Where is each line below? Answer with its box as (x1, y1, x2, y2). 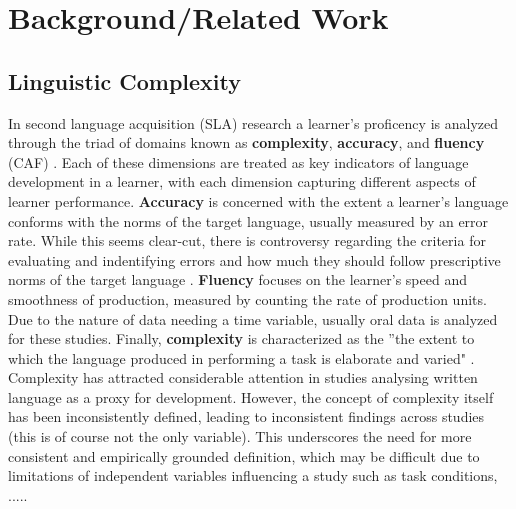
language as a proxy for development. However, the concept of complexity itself (8, 386, 494, 407)
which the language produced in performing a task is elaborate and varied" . (8, 347, 475, 368)
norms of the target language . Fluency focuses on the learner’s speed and (8, 269, 467, 290)
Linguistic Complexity (8, 65, 241, 96)
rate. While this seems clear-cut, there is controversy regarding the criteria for (8, 230, 486, 251)
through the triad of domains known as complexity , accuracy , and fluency (8, 132, 485, 153)
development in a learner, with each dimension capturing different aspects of (8, 171, 476, 192)
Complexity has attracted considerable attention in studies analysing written (8, 367, 478, 388)
